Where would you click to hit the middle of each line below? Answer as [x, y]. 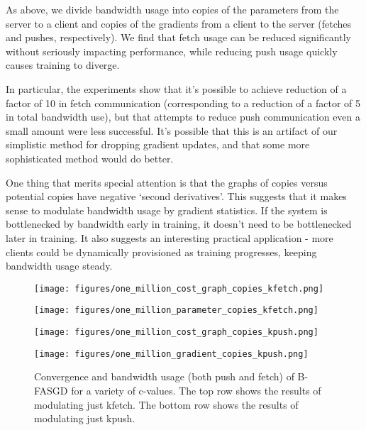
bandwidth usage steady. [59, 266]
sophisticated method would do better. [90, 158]
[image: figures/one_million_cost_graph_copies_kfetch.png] [179, 288]
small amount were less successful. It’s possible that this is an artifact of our [172, 130]
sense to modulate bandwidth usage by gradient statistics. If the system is [167, 210]
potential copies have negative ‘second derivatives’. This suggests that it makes [176, 196]
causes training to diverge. [63, 65]
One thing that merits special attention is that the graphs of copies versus [167, 182]
